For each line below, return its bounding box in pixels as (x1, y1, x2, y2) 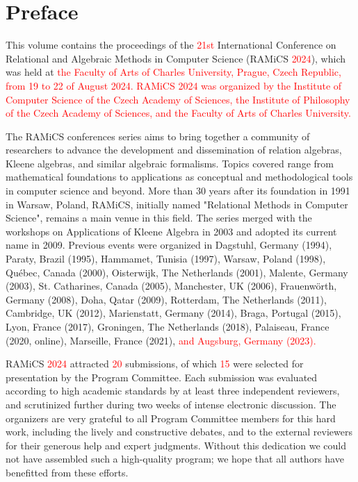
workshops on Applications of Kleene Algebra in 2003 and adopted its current (6, 224, 337, 238)
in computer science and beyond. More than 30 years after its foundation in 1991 (6, 183, 350, 198)
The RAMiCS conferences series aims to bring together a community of (6, 128, 310, 143)
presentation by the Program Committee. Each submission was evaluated (6, 369, 318, 384)
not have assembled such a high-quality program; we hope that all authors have (6, 451, 344, 466)
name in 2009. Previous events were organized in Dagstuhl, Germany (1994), (6, 238, 332, 252)
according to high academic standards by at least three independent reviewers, (6, 383, 340, 398)
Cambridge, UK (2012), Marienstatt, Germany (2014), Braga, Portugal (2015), (6, 306, 341, 320)
